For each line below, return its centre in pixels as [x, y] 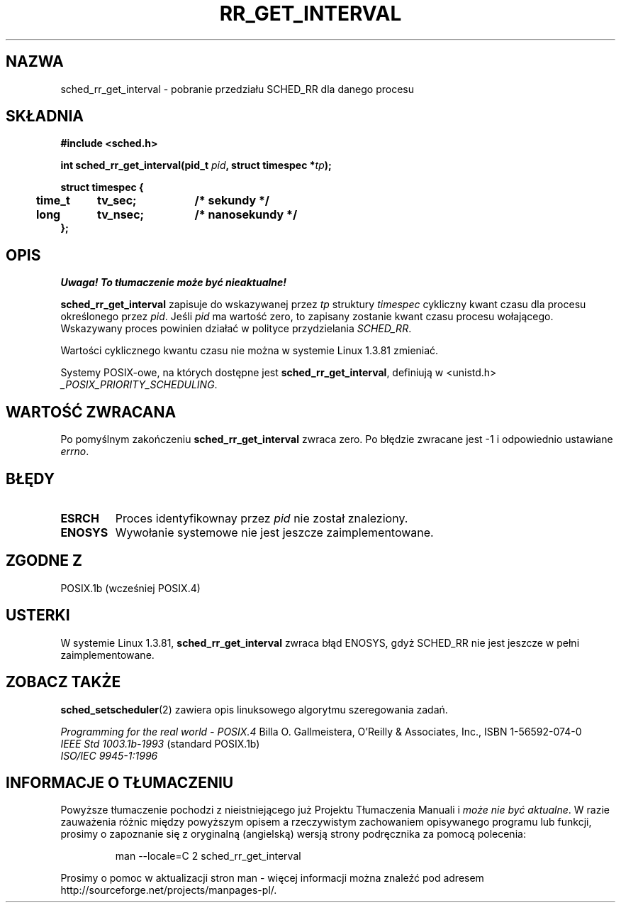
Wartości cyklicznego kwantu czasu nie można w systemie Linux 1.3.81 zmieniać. [250, 351]
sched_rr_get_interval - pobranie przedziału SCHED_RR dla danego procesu [237, 89]
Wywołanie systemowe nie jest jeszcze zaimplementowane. [274, 532]
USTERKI [38, 616]
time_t [53, 201]
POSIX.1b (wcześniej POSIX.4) [130, 588]
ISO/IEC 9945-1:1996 [109, 755]
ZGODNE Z [44, 561]
